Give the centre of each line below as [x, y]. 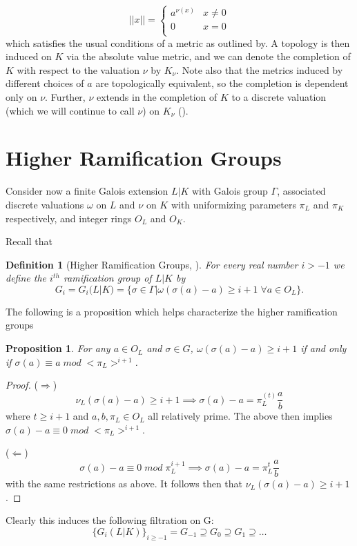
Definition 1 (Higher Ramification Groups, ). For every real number [152, 264]
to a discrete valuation [279, 97]
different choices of [45, 83]
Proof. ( [22, 385]
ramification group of [107, 278]
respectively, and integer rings [69, 218]
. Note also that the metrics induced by [260, 69]
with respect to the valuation [78, 69]
